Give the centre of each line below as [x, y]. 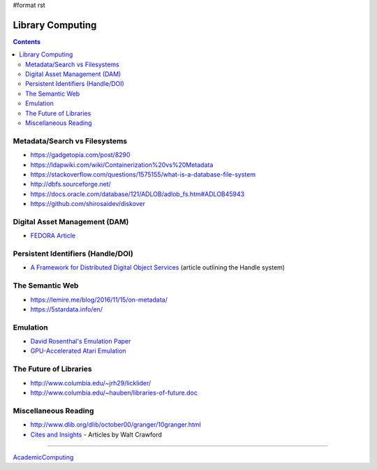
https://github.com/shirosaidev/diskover [88, 204]
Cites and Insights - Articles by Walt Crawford [96, 434]
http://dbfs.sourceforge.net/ [71, 184]
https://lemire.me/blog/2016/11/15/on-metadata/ [99, 300]
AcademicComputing [43, 457]
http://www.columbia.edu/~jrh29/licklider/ [91, 383]
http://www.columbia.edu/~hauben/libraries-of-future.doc [114, 392]
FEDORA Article [53, 236]
